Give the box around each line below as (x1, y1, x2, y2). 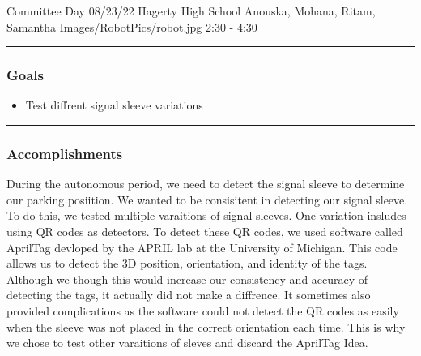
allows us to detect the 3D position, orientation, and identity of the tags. (6, 255, 368, 272)
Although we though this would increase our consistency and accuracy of (6, 270, 368, 287)
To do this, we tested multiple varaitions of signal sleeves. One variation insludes (6, 207, 406, 224)
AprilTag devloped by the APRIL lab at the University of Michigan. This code (6, 238, 398, 255)
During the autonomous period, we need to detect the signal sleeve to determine (6, 175, 405, 192)
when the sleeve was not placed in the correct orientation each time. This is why (6, 318, 406, 335)
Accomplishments (6, 143, 123, 163)
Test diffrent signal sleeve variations (25, 97, 203, 114)
